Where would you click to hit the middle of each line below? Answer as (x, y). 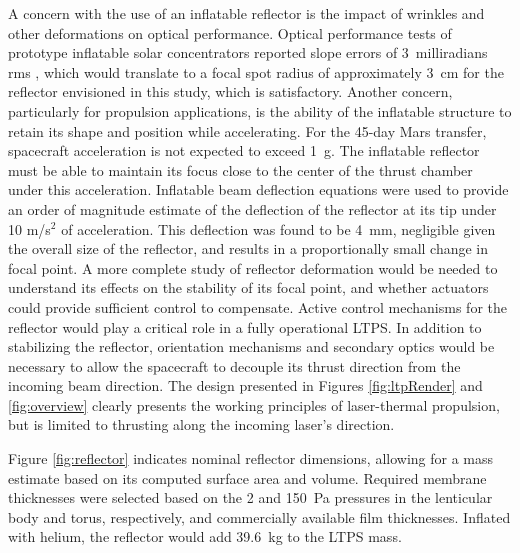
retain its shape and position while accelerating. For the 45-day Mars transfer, (247, 130)
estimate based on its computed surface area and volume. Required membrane (247, 477)
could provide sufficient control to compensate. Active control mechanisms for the (257, 306)
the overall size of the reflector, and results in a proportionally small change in (248, 248)
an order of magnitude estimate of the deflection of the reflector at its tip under (252, 208)
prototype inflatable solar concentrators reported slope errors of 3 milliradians (248, 52)
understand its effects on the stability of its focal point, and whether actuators (248, 287)
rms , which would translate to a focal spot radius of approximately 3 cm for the (256, 71)
